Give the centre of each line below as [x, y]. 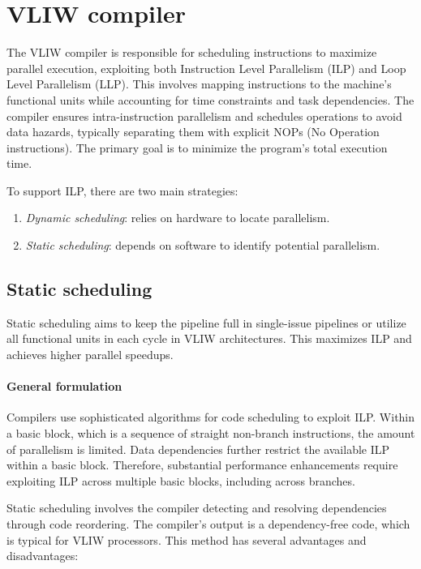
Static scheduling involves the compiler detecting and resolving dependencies [197, 508]
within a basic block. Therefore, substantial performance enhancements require [202, 465]
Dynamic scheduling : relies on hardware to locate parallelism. [178, 218]
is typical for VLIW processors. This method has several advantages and [187, 539]
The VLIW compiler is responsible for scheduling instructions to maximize [192, 52]
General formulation [64, 386]
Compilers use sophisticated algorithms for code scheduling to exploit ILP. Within [211, 417]
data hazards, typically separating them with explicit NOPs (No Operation [193, 132]
